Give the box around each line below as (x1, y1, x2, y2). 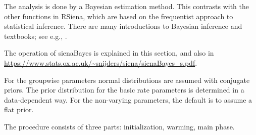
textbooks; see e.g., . (4, 30, 67, 41)
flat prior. (4, 104, 34, 115)
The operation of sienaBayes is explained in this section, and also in (4, 48, 214, 58)
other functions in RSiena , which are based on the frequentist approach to (4, 11, 233, 21)
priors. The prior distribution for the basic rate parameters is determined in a (4, 84, 244, 95)
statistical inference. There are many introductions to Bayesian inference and (4, 21, 242, 31)
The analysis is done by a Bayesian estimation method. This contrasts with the (4, 1, 249, 11)
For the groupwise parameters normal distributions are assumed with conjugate (4, 74, 250, 85)
